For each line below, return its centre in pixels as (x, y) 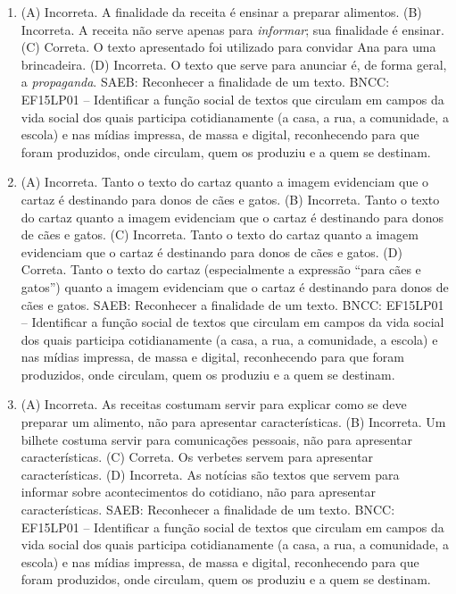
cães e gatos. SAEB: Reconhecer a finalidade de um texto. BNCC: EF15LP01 (232, 304)
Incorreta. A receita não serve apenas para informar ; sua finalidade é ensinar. (232, 29)
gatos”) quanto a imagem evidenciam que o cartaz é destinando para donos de (235, 286)
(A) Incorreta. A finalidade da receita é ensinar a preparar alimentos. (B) (221, 12)
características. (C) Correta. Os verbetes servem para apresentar (197, 457)
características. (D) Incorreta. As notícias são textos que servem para (210, 474)
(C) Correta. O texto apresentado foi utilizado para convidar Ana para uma (228, 47)
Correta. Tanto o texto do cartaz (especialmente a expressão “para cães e (221, 269)
